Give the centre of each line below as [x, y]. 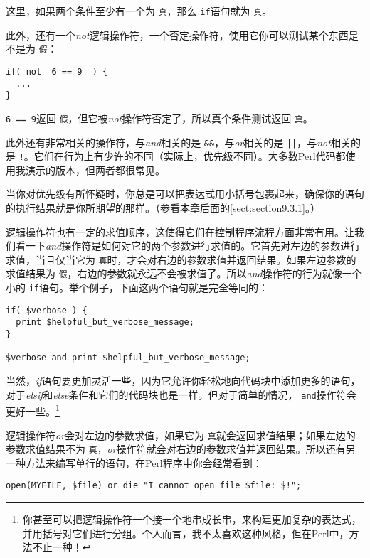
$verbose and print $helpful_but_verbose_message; [128, 358]
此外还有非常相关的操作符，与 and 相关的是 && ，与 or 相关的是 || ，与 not [168, 142]
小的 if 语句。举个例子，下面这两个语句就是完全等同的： [137, 288]
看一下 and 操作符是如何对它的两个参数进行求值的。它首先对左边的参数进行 [188, 246]
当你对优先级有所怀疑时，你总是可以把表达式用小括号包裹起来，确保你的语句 [185, 194]
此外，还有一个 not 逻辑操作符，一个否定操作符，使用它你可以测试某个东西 [177, 34]
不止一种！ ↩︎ [62, 547]
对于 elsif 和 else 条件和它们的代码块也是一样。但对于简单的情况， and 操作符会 [181, 394]
